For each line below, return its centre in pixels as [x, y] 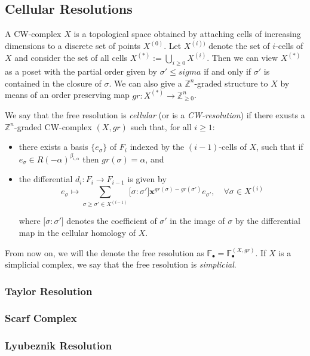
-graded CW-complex [53, 126]
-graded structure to [231, 83]
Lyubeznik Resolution [59, 346]
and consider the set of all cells [71, 58]
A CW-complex [33, 34]
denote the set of [239, 46]
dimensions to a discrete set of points [73, 46]
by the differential [268, 221]
